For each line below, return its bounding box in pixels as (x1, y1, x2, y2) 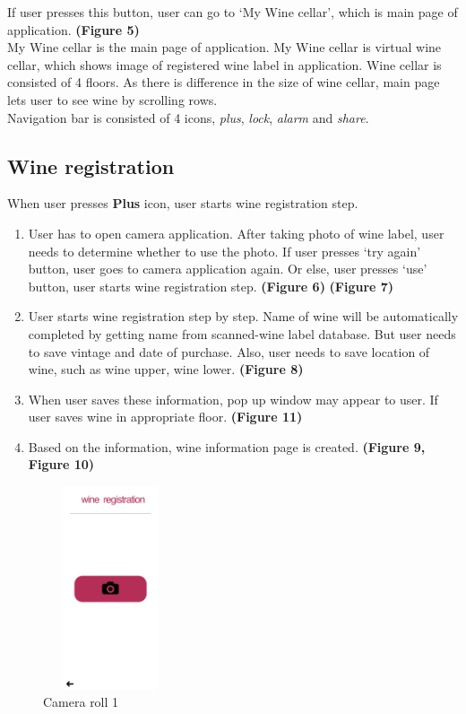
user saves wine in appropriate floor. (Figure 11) (28, 407, 303, 426)
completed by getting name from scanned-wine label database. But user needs (28, 324, 456, 343)
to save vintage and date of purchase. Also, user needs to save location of (28, 342, 430, 361)
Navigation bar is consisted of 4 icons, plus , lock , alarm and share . (7, 108, 369, 126)
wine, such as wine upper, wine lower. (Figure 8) (28, 360, 304, 379)
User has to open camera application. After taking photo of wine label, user (28, 223, 444, 242)
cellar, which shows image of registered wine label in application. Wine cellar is (7, 55, 442, 74)
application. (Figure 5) (7, 20, 140, 39)
